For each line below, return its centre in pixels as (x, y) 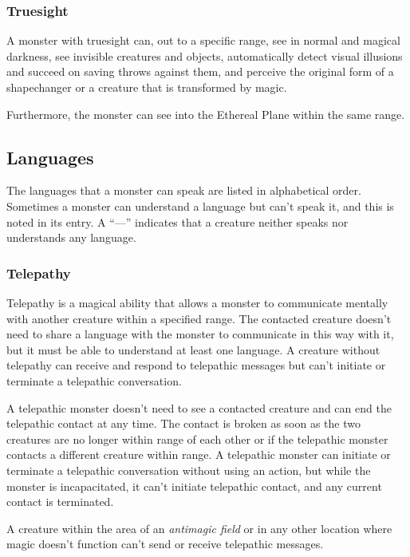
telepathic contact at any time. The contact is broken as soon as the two (183, 423)
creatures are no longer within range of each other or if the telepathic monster (197, 438)
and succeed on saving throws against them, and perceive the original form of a (200, 71)
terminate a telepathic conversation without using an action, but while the (189, 470)
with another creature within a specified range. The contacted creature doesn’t (199, 318)
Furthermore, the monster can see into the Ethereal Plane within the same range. (206, 114)
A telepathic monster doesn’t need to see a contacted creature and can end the (199, 407)
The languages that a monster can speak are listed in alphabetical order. (184, 190)
